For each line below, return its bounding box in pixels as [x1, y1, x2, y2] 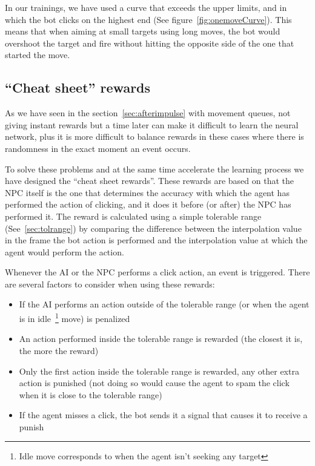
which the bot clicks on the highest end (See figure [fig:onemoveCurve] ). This [5, 13, 292, 25]
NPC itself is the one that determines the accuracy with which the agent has [5, 186, 290, 199]
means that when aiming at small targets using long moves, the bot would [5, 25, 280, 38]
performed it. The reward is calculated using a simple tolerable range [5, 209, 262, 222]
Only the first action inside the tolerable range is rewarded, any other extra [19, 364, 299, 377]
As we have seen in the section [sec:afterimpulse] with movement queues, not [5, 107, 291, 119]
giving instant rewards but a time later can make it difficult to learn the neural [5, 118, 299, 131]
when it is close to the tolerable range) [19, 388, 162, 401]
